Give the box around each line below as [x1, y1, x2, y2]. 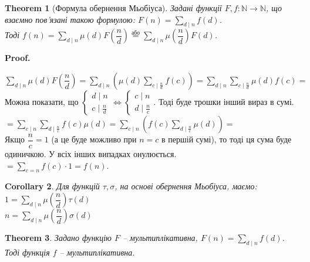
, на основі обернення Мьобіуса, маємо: [114, 180, 257, 192]
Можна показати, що [5, 95, 79, 107]
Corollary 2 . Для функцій [5, 180, 100, 192]
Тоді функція [5, 246, 50, 258]
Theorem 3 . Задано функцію [5, 232, 112, 244]
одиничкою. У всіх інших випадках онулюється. [5, 148, 177, 160]
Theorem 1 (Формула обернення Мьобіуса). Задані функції [5, 2, 222, 13]
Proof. [5, 52, 31, 64]
